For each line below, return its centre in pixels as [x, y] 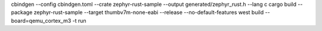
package [22, 12]
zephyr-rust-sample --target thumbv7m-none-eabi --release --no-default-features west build [149, 12]
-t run [79, 20]
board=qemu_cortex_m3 [41, 20]
